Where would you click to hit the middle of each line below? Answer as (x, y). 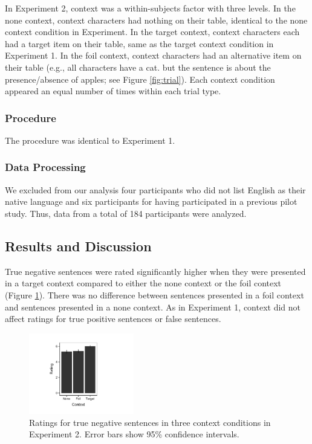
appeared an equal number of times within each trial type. (113, 91)
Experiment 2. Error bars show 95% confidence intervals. (134, 434)
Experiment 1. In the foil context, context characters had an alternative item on (153, 55)
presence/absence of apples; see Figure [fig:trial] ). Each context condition (140, 79)
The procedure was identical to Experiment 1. (90, 140)
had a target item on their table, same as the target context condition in (139, 43)
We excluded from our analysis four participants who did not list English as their (155, 189)
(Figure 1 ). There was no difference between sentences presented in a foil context (154, 294)
